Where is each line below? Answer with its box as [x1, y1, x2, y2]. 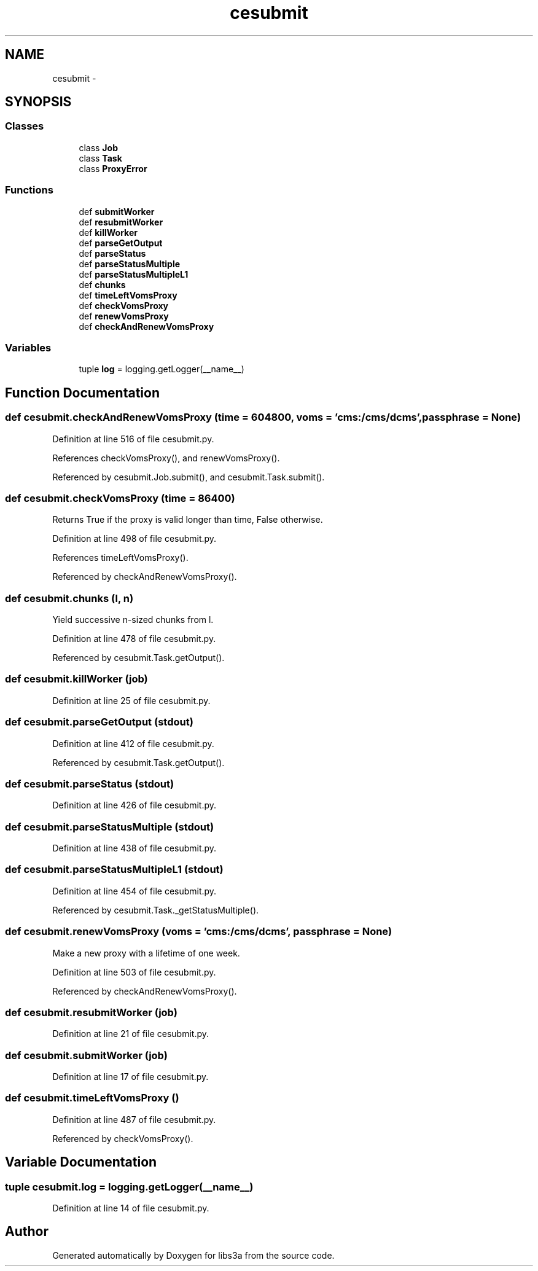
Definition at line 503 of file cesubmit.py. [52, 966, 216, 977]
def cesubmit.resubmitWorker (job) [5, 1006, 177, 1019]
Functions [5, 184, 53, 197]
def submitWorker [79, 206, 155, 217]
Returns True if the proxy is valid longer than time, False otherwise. [52, 514, 323, 525]
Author [5, 1224, 49, 1240]
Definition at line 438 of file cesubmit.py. [52, 843, 217, 854]
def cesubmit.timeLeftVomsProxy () [5, 1092, 179, 1105]
